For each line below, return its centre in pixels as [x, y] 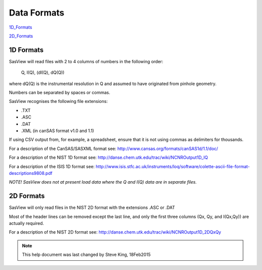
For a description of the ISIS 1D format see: [52, 166]
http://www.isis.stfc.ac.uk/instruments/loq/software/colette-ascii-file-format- [172, 166]
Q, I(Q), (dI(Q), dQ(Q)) [43, 72]
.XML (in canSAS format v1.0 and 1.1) [57, 131]
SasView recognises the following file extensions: [58, 101]
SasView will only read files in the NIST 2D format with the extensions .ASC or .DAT [92, 208]
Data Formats [37, 13]
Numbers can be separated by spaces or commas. [60, 93]
